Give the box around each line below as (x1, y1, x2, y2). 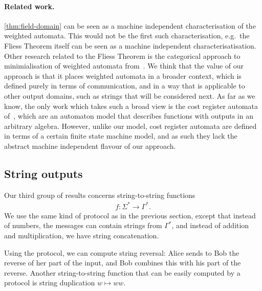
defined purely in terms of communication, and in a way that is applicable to (4, 80, 245, 91)
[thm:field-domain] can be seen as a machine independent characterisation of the (4, 20, 256, 31)
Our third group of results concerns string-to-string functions (4, 189, 195, 200)
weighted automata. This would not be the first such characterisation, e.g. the (4, 30, 250, 41)
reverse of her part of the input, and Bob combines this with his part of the (4, 257, 241, 268)
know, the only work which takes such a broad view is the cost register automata (4, 100, 258, 111)
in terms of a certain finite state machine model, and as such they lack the (4, 130, 237, 141)
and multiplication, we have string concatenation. (4, 230, 159, 241)
